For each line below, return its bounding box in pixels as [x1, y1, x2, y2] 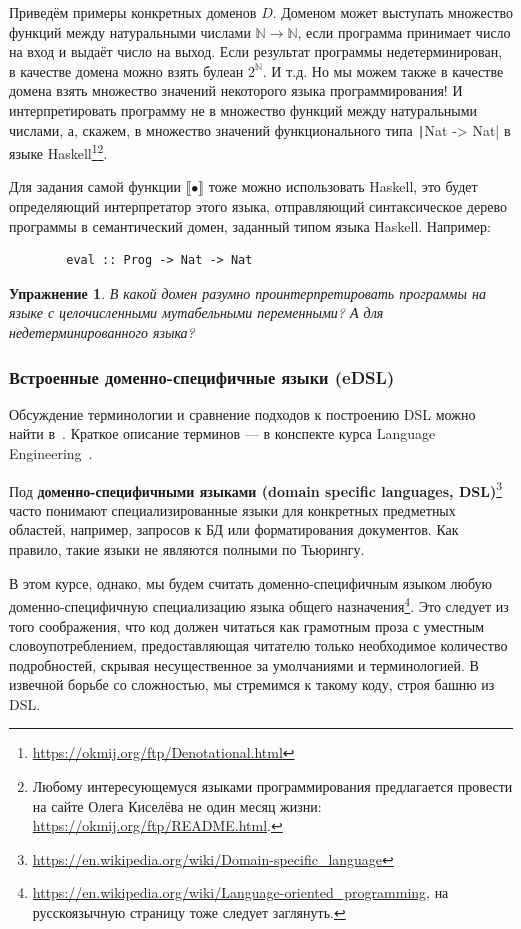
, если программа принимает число [297, 21, 511, 42]
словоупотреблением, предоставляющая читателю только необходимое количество [9, 635, 508, 656]
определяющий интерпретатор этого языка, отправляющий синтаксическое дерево [9, 196, 507, 217]
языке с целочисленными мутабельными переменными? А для [9, 302, 384, 323]
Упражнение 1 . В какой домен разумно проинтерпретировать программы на [9, 282, 486, 303]
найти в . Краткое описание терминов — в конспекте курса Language [9, 423, 436, 444]
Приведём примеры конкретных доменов [9, 2, 257, 22]
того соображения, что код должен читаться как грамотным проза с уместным [9, 615, 485, 636]
